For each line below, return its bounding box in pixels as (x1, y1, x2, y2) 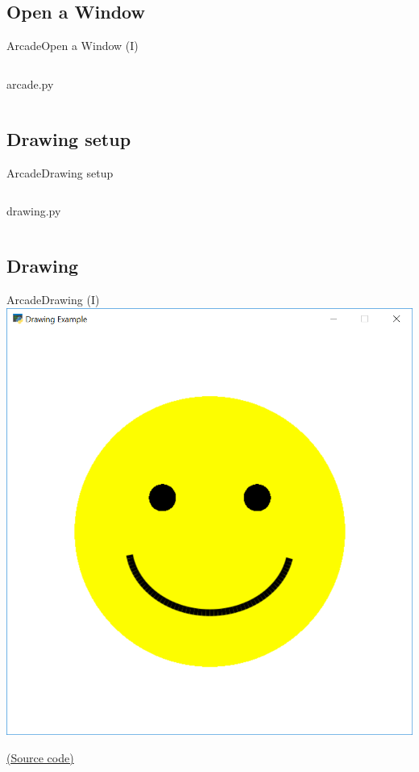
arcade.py (6, 75, 54, 92)
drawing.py (6, 202, 61, 219)
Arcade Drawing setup (6, 164, 114, 181)
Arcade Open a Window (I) (6, 37, 139, 54)
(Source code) (6, 749, 74, 766)
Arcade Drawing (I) (6, 290, 100, 307)
